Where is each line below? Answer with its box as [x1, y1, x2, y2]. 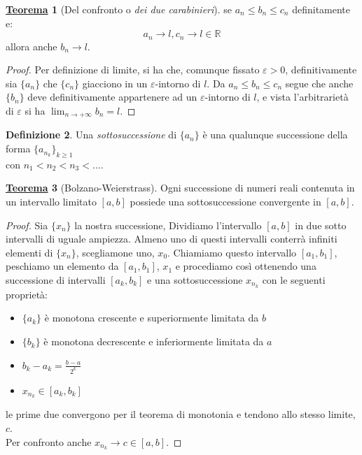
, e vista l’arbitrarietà [256, 89, 349, 104]
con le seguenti [262, 273, 326, 287]
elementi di [6, 245, 53, 259]
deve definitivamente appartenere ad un [27, 89, 197, 104]
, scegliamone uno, [76, 245, 155, 259]
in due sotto [295, 217, 347, 232]
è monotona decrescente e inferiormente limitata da [43, 334, 264, 349]
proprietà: [6, 287, 48, 301]
